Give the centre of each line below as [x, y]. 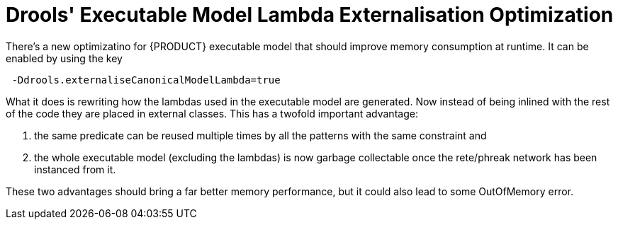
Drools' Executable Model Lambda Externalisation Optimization [310, 15]
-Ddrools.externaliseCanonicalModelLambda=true [146, 80]
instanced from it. [75, 169]
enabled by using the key [64, 58]
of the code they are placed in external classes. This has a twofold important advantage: [212, 113]
